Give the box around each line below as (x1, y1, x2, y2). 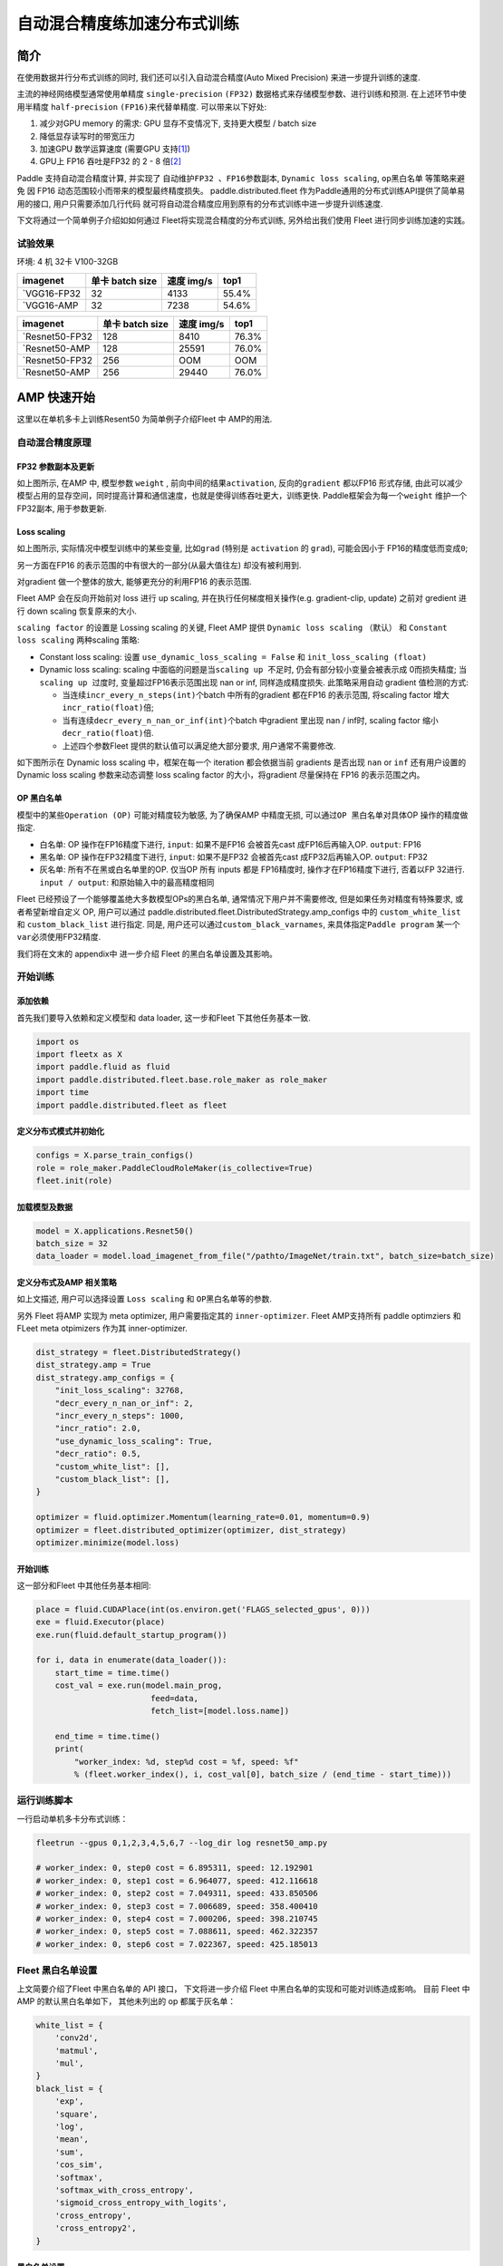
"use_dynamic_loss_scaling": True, (54, 1436, 213, 1446)
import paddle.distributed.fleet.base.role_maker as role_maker (35, 1074, 328, 1085)
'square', (54, 2108, 99, 2119)
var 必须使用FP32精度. (16, 932, 102, 943)
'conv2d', (54, 2033, 99, 2043)
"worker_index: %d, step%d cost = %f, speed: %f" (73, 1757, 299, 1767)
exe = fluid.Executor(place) (35, 1617, 166, 1627)
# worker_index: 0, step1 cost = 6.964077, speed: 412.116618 (35, 1875, 318, 1885)
